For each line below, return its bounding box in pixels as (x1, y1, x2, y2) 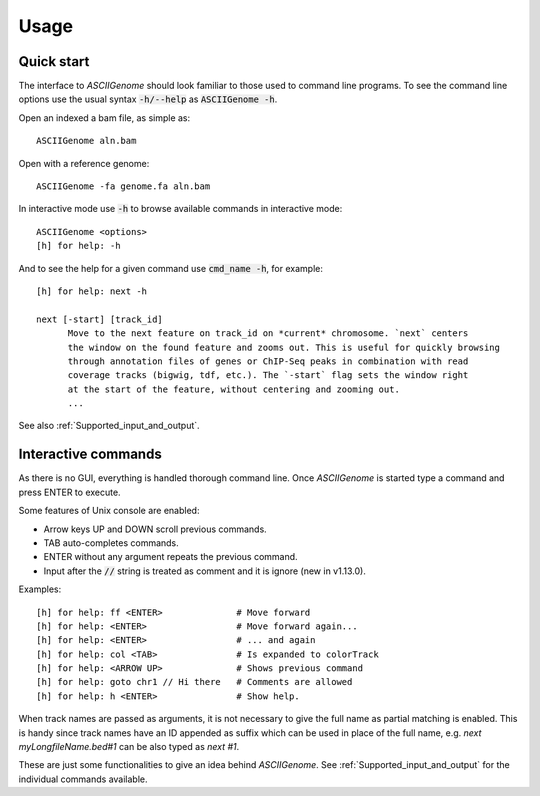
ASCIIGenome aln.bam (36, 135, 137, 147)
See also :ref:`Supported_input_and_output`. (18, 420, 200, 432)
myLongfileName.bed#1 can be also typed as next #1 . (18, 741, 240, 753)
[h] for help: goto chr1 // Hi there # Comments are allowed (36, 676, 353, 688)
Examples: (18, 583, 62, 595)
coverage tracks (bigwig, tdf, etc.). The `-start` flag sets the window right (67, 370, 469, 381)
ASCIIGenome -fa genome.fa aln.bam (36, 181, 211, 192)
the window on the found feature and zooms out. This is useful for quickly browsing (67, 341, 500, 353)
